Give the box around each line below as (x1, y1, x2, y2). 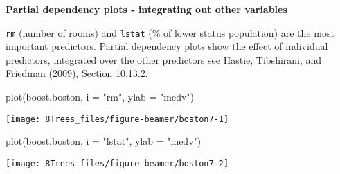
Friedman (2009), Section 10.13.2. (6, 66, 148, 80)
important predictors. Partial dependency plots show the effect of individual (6, 39, 328, 53)
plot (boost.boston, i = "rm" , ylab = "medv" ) (6, 89, 195, 104)
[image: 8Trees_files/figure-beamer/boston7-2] (6, 158, 229, 168)
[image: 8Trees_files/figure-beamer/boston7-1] (6, 114, 229, 124)
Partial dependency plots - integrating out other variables (6, 2, 287, 16)
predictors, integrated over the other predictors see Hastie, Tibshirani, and (6, 52, 322, 67)
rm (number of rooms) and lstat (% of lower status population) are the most (6, 25, 334, 40)
